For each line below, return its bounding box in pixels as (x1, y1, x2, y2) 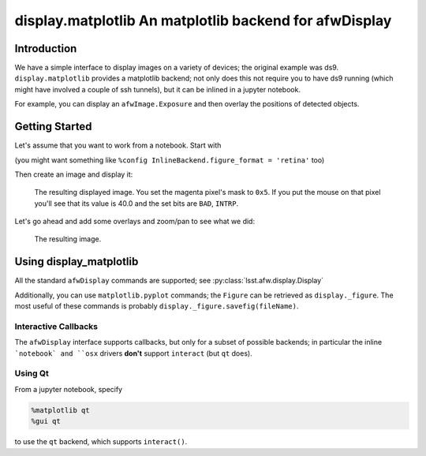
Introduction (14, 42, 77, 55)
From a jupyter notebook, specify (14, 384, 122, 394)
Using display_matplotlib (14, 255, 139, 268)
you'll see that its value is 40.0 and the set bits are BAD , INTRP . (34, 198, 239, 208)
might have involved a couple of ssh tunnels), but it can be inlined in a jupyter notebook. (14, 84, 301, 94)
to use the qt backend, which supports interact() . (14, 437, 188, 447)
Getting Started (14, 120, 92, 133)
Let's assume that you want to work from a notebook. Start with (14, 140, 222, 150)
